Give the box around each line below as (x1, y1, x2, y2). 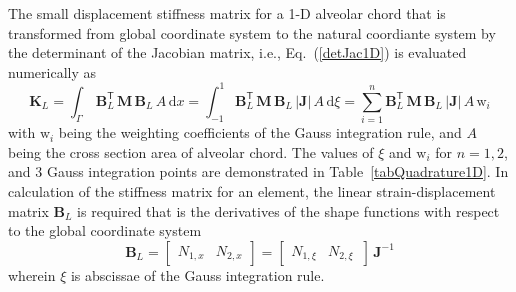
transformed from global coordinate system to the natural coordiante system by (8, 22, 496, 43)
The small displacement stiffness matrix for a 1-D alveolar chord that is (8, 3, 446, 23)
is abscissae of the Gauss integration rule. (70, 264, 325, 285)
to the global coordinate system (8, 220, 202, 241)
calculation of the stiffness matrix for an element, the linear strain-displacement (8, 180, 496, 201)
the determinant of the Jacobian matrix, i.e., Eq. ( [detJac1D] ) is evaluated (8, 42, 467, 63)
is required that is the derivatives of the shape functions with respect (77, 200, 500, 221)
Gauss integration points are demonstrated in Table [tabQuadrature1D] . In (46, 161, 509, 182)
